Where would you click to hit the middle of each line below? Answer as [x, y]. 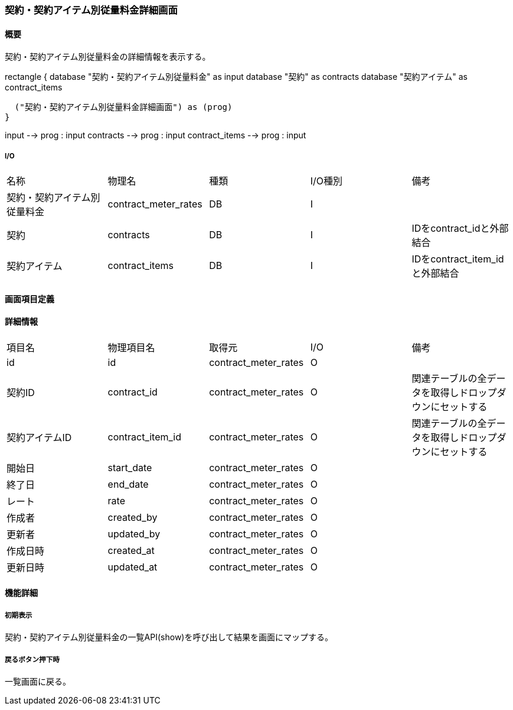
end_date [128, 484]
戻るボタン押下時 [32, 659]
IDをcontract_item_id [458, 259]
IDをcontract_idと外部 [460, 228]
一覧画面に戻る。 [38, 681]
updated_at [133, 567]
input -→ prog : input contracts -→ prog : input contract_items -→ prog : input [156, 135]
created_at [131, 550]
